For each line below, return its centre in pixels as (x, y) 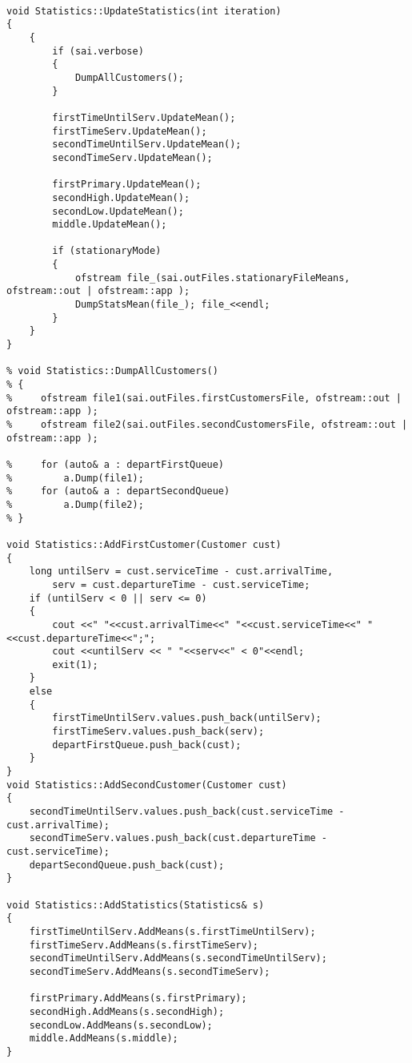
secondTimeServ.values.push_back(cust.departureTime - (178, 838)
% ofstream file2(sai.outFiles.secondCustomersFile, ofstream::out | (207, 425)
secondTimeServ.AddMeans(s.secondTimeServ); (150, 971)
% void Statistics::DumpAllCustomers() (112, 371)
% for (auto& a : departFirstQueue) (116, 464)
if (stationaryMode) (107, 251)
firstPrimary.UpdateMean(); (127, 185)
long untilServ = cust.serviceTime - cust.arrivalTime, (181, 572)
